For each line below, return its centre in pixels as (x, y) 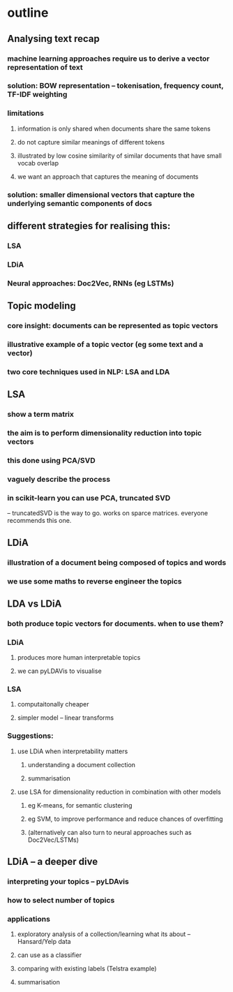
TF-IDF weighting (37, 94)
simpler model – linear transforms (65, 718)
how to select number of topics (61, 900)
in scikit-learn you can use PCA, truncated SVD (89, 498)
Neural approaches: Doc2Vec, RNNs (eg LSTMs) (91, 283)
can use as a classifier (50, 955)
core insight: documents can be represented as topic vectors (113, 326)
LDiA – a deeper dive (53, 862)
